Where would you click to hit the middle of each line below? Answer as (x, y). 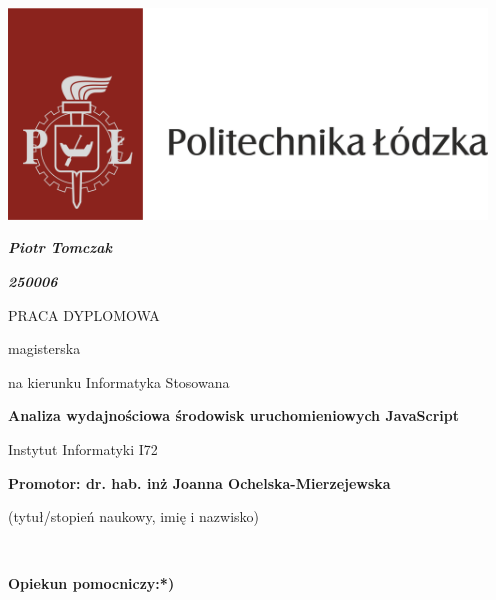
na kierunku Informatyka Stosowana (119, 381)
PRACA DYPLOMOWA (84, 314)
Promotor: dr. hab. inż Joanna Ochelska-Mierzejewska (199, 482)
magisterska (44, 348)
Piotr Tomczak (60, 247)
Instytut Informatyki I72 (83, 449)
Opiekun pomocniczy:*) (91, 583)
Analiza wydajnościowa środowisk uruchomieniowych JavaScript (233, 415)
